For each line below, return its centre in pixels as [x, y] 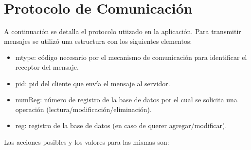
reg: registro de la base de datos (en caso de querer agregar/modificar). [121, 125]
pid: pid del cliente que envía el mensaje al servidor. [93, 83]
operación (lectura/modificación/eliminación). [83, 109]
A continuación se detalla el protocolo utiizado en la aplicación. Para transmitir [123, 31]
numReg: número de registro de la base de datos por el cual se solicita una [126, 100]
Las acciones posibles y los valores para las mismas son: [87, 141]
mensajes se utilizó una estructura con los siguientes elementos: [98, 41]
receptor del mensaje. [47, 66]
